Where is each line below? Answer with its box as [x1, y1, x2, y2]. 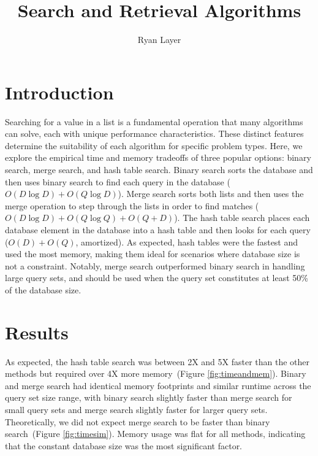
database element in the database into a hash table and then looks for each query [5, 223, 311, 236]
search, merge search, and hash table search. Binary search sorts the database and [5, 163, 313, 176]
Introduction [5, 79, 114, 104]
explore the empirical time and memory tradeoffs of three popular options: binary [5, 151, 311, 164]
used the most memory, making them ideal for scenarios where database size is [5, 247, 300, 260]
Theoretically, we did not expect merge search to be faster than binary [5, 415, 270, 428]
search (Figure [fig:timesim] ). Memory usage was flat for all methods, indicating [5, 427, 306, 440]
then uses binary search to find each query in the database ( [5, 175, 230, 188]
